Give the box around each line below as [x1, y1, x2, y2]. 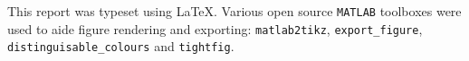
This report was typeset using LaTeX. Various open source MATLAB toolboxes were [7, 2, 462, 20]
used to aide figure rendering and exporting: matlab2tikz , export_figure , [7, 19, 423, 38]
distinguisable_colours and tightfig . [7, 37, 234, 56]
